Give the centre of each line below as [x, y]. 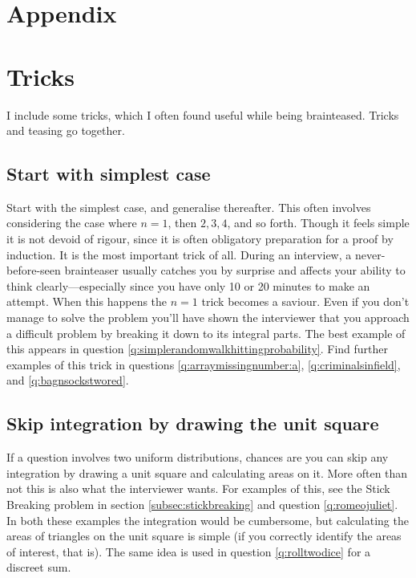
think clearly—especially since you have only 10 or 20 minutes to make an [188, 285]
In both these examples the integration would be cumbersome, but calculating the [208, 520]
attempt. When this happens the [87, 301]
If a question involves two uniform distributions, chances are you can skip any [198, 457]
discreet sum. [39, 567]
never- [370, 254]
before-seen [34, 270]
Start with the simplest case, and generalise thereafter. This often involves [189, 207]
